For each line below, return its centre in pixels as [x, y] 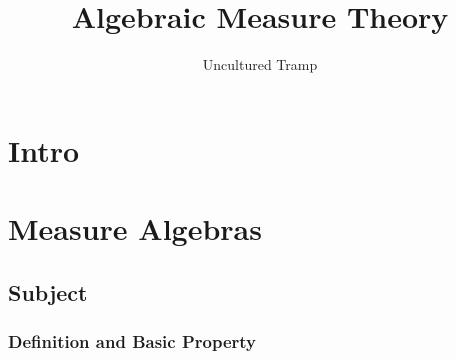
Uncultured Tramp [260, 64]
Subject [48, 291]
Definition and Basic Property [132, 340]
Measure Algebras [135, 228]
